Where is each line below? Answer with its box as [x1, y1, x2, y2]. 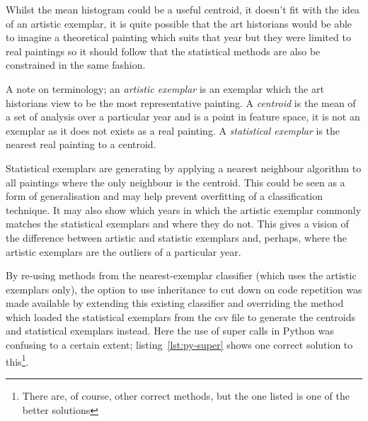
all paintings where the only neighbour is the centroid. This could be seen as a [6, 174, 345, 189]
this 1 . [6, 352, 29, 369]
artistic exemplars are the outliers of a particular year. [6, 244, 241, 259]
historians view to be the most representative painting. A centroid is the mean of [6, 95, 356, 110]
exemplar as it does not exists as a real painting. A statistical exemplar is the [6, 123, 340, 137]
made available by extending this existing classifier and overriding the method [6, 296, 344, 310]
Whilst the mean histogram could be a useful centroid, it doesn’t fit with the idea [6, 2, 360, 16]
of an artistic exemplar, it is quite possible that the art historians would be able [6, 16, 352, 30]
